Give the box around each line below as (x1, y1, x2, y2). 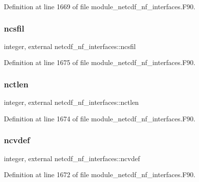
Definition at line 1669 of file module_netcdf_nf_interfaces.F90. (4, 1, 196, 11)
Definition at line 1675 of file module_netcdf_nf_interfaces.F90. (4, 57, 196, 67)
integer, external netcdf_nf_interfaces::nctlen (4, 97, 139, 107)
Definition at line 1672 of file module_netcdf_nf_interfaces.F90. (4, 169, 196, 180)
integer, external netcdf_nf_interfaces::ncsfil (4, 41, 136, 51)
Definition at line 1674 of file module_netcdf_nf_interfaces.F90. (4, 113, 196, 123)
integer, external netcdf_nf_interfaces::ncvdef (4, 153, 140, 163)
